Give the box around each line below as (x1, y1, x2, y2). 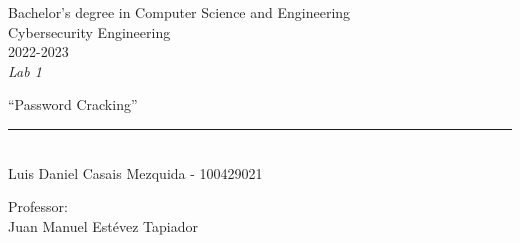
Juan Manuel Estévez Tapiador (8, 215, 198, 236)
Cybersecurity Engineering (8, 21, 171, 42)
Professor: (8, 196, 68, 217)
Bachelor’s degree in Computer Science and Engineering (8, 2, 351, 22)
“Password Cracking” (8, 94, 138, 115)
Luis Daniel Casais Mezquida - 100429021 (8, 162, 263, 183)
